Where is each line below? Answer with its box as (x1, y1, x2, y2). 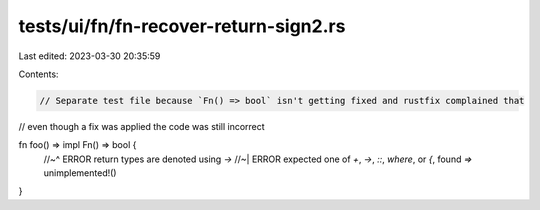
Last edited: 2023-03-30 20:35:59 (18, 50, 161, 62)
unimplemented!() (43, 167, 117, 179)
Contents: (18, 68, 59, 80)
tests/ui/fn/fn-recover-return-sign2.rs (18, 15, 346, 37)
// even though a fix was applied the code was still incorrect (18, 120, 265, 132)
